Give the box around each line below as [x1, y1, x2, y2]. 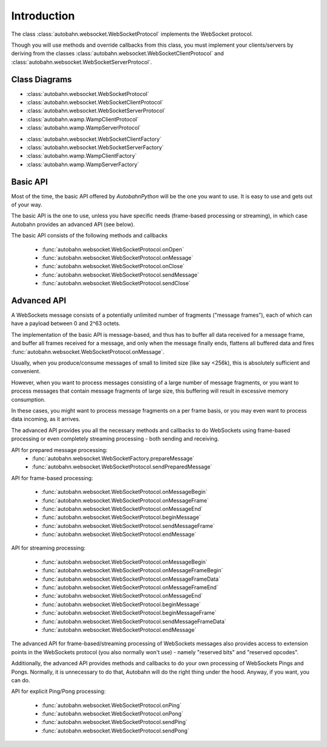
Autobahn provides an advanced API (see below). [11, 220, 135, 228]
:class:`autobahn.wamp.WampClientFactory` [26, 152, 137, 160]
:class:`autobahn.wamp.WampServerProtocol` [26, 124, 142, 132]
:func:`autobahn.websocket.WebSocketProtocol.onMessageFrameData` [41, 575, 220, 583]
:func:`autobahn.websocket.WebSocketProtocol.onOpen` [41, 246, 184, 253]
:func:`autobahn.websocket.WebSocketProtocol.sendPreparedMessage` [31, 463, 213, 470]
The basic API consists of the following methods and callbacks [11, 232, 168, 239]
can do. [11, 677, 30, 684]
